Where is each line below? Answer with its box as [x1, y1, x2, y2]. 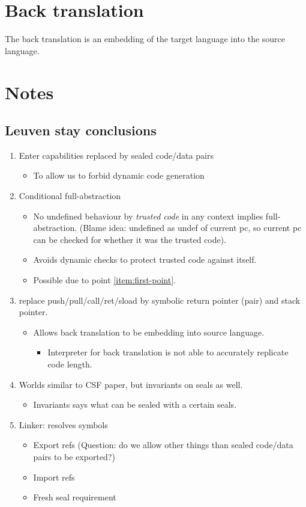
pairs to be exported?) [33, 450, 115, 462]
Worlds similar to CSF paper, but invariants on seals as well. [19, 378, 243, 390]
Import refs [33, 470, 75, 483]
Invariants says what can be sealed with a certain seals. [33, 398, 237, 411]
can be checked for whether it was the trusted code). [33, 233, 227, 245]
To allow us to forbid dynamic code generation [33, 169, 205, 182]
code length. [47, 358, 92, 370]
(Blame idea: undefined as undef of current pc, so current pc [79, 221, 302, 234]
